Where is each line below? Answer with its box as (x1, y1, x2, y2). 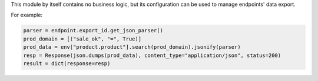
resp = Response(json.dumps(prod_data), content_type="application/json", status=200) (23, 52, 281, 59)
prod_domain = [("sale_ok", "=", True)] (23, 35, 141, 42)
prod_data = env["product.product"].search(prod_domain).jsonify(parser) (23, 44, 241, 50)
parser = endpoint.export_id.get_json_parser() (23, 27, 163, 34)
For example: (11, 12, 43, 19)
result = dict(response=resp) (23, 60, 111, 67)
